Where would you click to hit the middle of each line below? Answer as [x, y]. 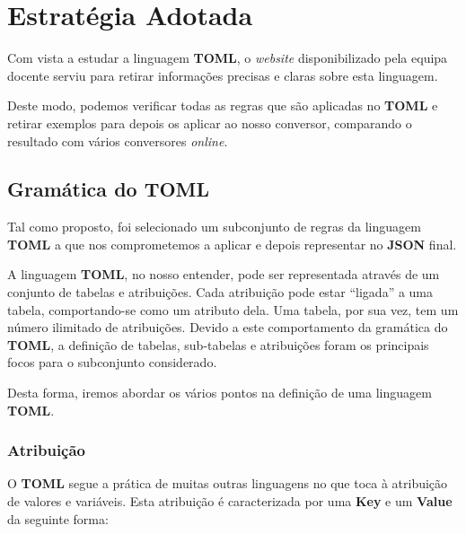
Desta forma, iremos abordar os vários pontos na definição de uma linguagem [220, 393]
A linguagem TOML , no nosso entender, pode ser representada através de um [224, 274]
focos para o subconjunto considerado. [112, 362]
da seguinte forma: [58, 518]
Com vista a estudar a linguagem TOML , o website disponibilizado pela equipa [228, 58]
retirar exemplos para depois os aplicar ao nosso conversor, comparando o [210, 123]
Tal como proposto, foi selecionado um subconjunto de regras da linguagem [214, 227]
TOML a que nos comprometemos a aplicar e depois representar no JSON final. [232, 244]
